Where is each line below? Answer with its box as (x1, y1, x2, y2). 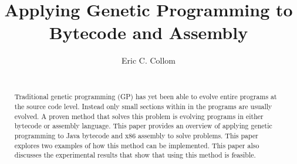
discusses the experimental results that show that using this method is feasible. (14, 150, 256, 160)
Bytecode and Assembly (49, 20, 248, 44)
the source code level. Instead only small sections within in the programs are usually (14, 101, 272, 111)
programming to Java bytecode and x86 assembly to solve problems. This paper (14, 130, 258, 140)
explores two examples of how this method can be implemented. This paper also (14, 140, 259, 150)
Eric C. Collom (121, 54, 176, 67)
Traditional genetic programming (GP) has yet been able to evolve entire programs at (14, 92, 277, 102)
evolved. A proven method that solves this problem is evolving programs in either (14, 111, 264, 121)
